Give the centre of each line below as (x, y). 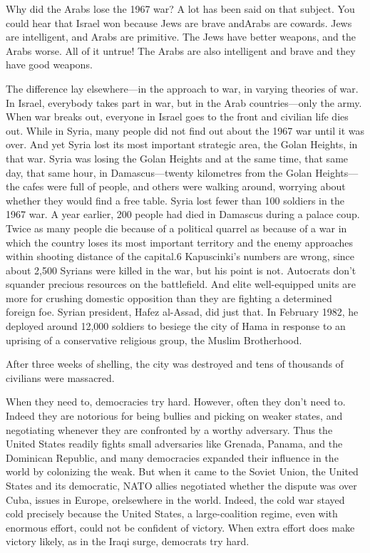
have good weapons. (49, 64)
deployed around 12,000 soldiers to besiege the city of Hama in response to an (176, 326)
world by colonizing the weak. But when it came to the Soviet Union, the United (182, 471)
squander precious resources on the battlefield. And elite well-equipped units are (181, 284)
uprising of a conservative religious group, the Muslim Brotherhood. (154, 340)
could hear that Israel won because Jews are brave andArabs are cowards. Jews (179, 22)
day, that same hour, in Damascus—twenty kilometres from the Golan (159, 172)
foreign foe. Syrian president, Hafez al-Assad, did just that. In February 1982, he (182, 312)
